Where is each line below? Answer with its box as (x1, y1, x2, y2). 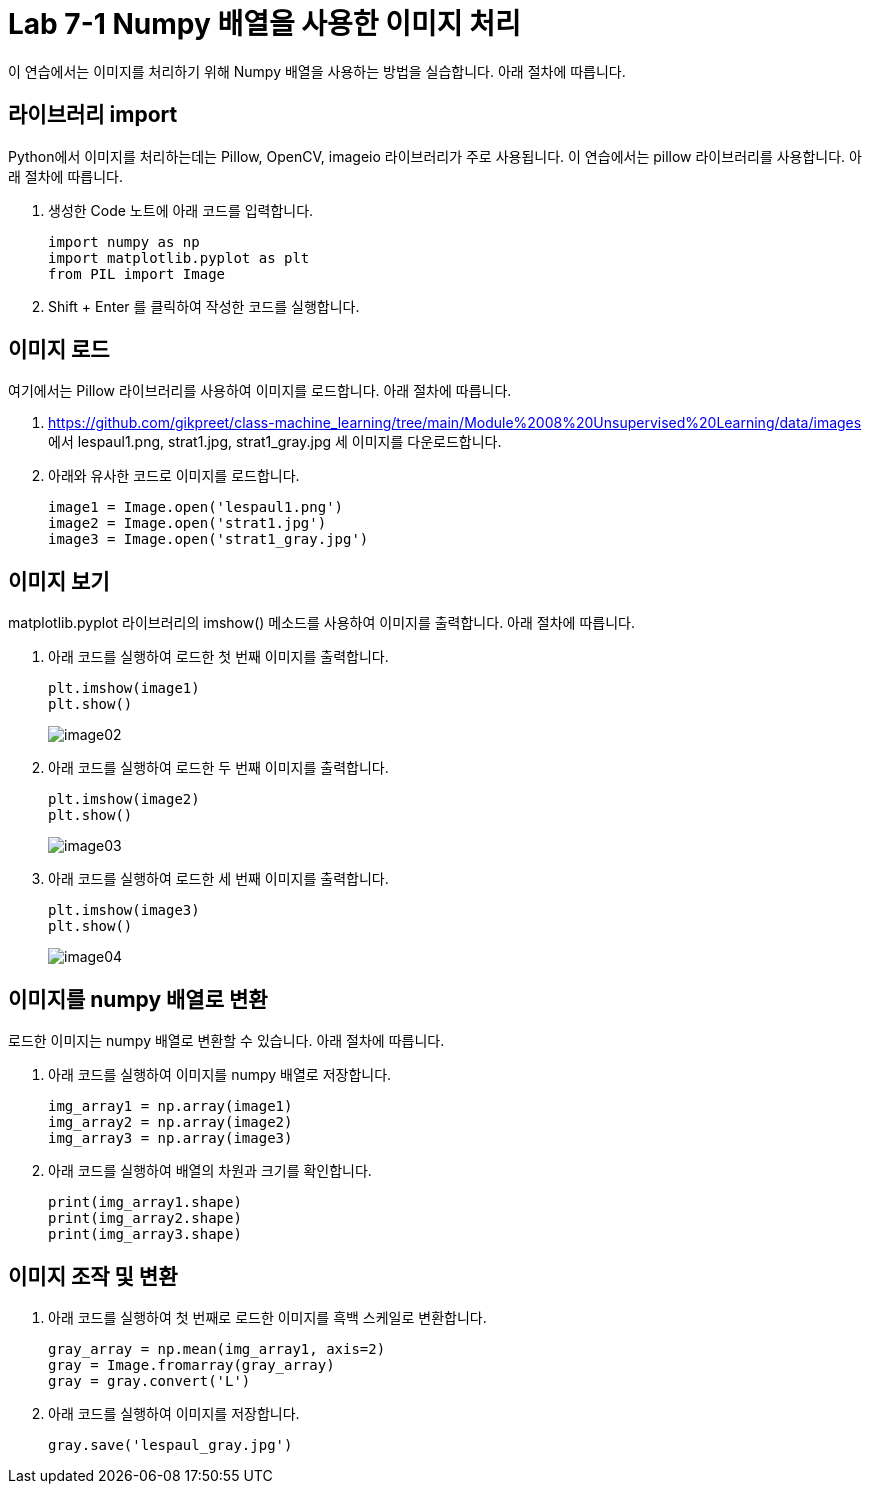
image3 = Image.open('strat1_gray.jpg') (48, 531, 369, 548)
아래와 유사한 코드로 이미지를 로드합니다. (48, 467, 300, 485)
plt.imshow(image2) (48, 791, 200, 808)
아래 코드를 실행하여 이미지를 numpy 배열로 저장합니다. (48, 1066, 392, 1084)
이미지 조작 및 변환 (8, 1263, 178, 1289)
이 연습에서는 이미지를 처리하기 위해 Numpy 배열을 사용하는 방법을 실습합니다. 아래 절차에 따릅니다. (8, 62, 626, 80)
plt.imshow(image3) (48, 902, 200, 919)
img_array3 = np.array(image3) (48, 1130, 293, 1147)
